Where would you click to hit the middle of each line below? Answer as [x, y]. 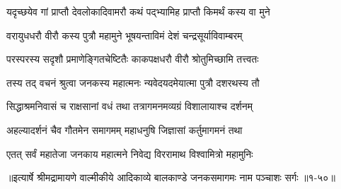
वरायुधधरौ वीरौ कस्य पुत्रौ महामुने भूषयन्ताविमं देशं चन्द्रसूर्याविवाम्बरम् [125, 35]
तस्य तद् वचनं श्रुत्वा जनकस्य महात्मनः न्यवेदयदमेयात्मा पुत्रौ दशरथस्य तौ [133, 82]
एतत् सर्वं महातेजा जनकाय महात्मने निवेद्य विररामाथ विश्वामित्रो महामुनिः [130, 153]
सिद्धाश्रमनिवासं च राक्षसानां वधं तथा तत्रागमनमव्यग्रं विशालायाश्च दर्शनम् [129, 106]
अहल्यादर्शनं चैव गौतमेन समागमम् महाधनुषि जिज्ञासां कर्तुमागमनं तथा [125, 129]
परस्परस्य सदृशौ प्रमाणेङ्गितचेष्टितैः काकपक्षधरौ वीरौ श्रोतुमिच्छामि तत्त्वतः [133, 59]
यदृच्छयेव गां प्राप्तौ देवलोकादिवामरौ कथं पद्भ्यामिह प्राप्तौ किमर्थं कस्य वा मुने [138, 11]
